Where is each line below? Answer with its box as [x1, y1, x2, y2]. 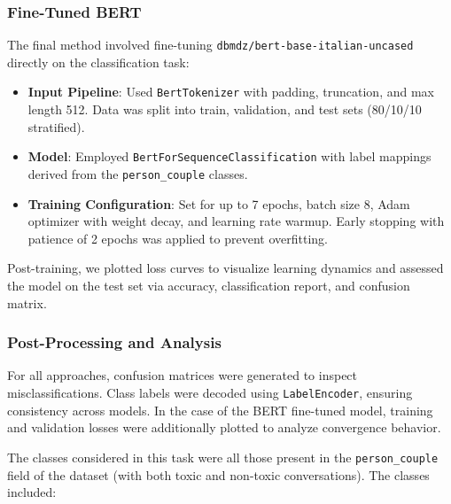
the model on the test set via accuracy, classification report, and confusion [7, 276, 410, 294]
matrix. [7, 293, 47, 312]
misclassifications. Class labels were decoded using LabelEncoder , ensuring [7, 384, 413, 401]
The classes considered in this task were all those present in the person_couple [7, 447, 439, 466]
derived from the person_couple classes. [27, 164, 248, 182]
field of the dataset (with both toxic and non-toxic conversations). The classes [7, 465, 430, 484]
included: [7, 483, 57, 501]
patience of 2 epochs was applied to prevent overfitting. [27, 229, 328, 247]
